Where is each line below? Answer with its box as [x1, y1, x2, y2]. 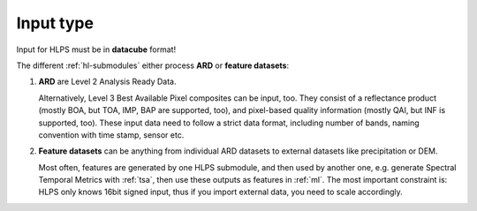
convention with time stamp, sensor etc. [38, 129, 185, 140]
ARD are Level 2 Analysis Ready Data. [38, 76, 177, 87]
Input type [16, 13, 95, 33]
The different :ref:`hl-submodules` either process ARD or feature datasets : [16, 60, 290, 71]
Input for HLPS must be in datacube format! [16, 44, 177, 55]
